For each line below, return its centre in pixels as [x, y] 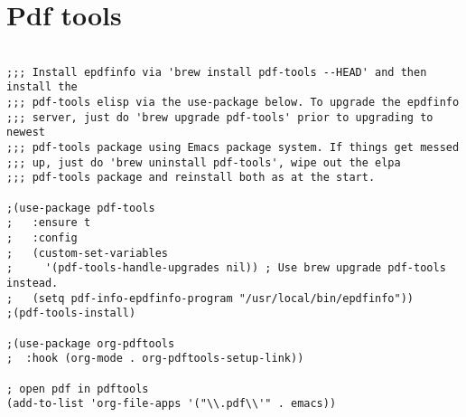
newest [26, 133]
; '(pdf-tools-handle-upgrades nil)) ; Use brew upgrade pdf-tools [226, 268]
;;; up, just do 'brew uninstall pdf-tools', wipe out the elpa [204, 162]
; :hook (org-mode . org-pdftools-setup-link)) [155, 359]
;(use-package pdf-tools [81, 208]
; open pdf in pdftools [78, 389]
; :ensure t [49, 223]
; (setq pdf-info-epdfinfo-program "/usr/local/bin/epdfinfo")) [210, 298]
